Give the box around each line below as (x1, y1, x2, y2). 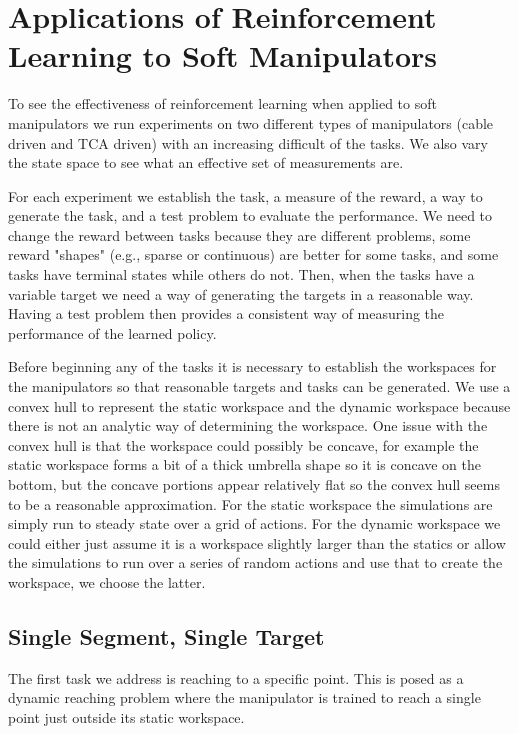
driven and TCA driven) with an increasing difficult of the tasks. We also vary (8, 132, 488, 153)
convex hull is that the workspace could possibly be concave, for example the (8, 434, 479, 455)
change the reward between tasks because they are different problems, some (8, 224, 471, 245)
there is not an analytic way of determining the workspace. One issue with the (8, 415, 488, 436)
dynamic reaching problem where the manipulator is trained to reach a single (8, 687, 481, 708)
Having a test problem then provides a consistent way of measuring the (8, 303, 445, 324)
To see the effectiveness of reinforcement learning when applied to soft (8, 93, 437, 114)
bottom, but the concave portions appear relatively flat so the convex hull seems (8, 474, 500, 494)
